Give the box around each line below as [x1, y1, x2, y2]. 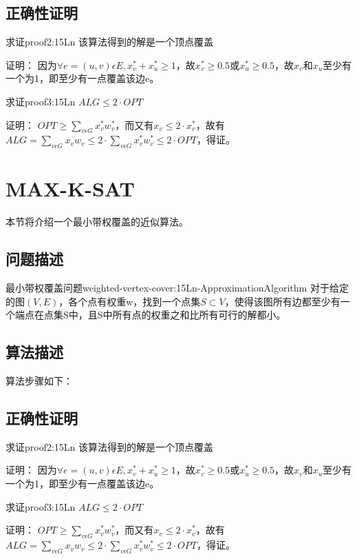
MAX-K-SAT [6, 174, 135, 203]
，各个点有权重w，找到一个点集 [58, 294, 201, 308]
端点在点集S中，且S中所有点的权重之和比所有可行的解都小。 [14, 307, 286, 322]
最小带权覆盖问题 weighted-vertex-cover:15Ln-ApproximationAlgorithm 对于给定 [6, 281, 349, 295]
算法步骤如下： [6, 374, 73, 388]
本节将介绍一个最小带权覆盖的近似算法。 [6, 214, 188, 229]
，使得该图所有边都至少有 [224, 294, 340, 308]
